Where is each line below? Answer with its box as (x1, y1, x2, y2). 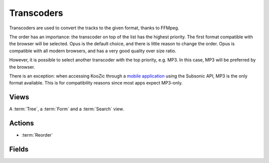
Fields (9, 145, 29, 154)
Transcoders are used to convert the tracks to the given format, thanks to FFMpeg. (9, 25, 179, 31)
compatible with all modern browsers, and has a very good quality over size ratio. (9, 48, 176, 54)
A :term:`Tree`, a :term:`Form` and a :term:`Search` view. (9, 106, 124, 112)
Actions (9, 119, 34, 127)
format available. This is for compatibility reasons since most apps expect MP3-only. (9, 80, 183, 86)
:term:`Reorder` (21, 132, 53, 138)
